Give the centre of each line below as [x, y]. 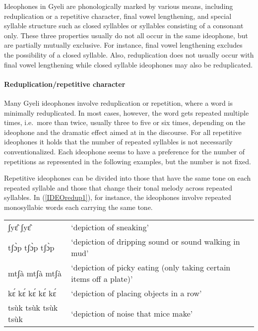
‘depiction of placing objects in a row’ [136, 293]
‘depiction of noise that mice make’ [132, 313]
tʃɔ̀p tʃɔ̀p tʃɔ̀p [31, 247]
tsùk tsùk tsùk [33, 308]
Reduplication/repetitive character [65, 84]
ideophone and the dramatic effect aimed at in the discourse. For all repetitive [123, 132]
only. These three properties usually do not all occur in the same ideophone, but [126, 35]
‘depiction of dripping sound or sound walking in [156, 242]
